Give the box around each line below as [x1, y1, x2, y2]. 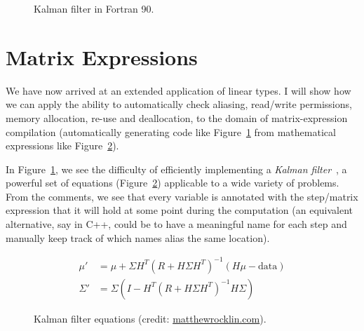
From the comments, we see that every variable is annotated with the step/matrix [6, 189, 358, 203]
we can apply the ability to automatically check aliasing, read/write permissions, [6, 97, 352, 112]
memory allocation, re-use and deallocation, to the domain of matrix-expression [6, 110, 348, 125]
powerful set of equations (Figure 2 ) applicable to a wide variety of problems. [6, 175, 339, 190]
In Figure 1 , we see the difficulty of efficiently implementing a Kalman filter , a [6, 161, 347, 176]
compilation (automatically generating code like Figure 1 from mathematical [6, 124, 336, 139]
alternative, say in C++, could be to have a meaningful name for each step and [6, 217, 347, 231]
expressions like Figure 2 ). [6, 138, 119, 153]
